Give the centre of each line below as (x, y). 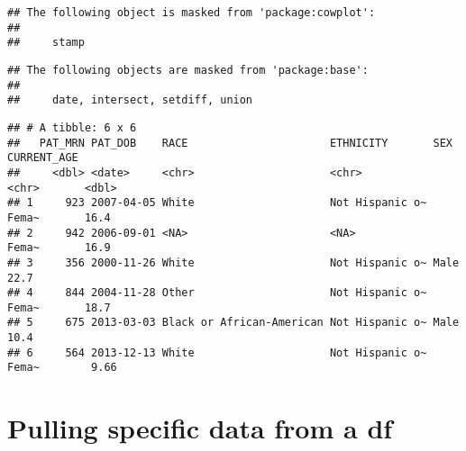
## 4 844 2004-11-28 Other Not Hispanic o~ (217, 293)
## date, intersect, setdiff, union (130, 100)
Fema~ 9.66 (62, 368)
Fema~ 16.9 (59, 248)
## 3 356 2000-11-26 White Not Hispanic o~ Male (233, 262)
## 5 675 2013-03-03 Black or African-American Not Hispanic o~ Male (233, 323)
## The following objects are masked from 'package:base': (188, 70)
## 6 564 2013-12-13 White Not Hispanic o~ (217, 352)
